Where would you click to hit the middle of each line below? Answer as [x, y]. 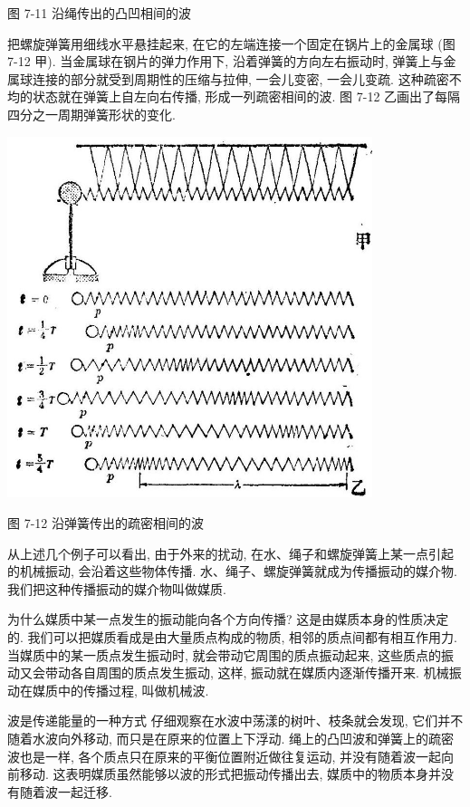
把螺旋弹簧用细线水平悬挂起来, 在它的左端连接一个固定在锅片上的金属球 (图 [231, 43]
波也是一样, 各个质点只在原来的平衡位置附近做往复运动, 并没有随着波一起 [225, 756]
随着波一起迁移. [66, 791]
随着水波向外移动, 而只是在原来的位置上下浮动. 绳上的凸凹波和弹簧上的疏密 [231, 738]
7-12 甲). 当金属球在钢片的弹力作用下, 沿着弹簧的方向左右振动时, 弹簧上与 [225, 61]
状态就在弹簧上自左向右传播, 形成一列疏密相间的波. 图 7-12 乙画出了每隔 [246, 96]
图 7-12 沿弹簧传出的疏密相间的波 [106, 523]
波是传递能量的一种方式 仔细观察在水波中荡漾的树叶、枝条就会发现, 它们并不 [235, 721]
